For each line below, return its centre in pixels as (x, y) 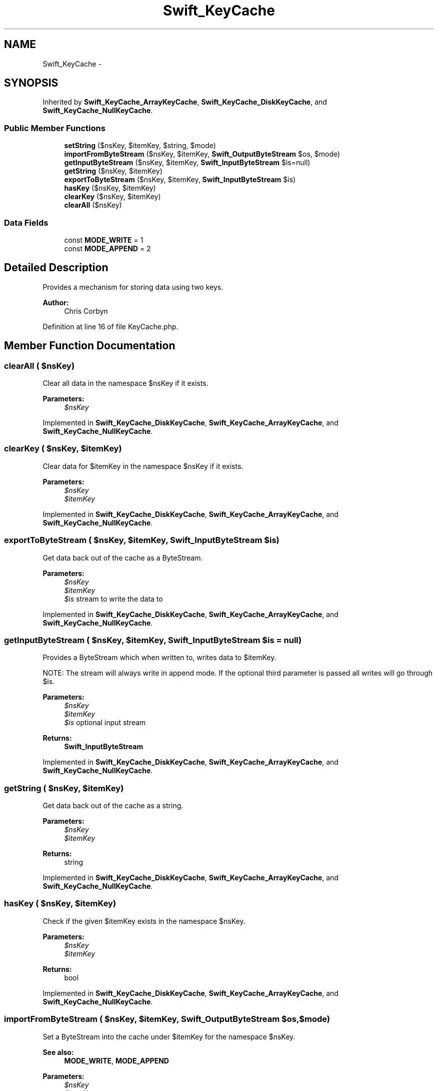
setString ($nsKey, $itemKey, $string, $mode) (140, 146)
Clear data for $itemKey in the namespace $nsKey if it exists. (143, 466)
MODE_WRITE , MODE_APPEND (116, 1060)
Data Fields (26, 222)
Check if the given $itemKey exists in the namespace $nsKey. (144, 921)
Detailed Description (56, 268)
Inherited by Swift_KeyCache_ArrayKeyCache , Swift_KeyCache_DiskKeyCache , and (185, 102)
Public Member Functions (55, 128)
